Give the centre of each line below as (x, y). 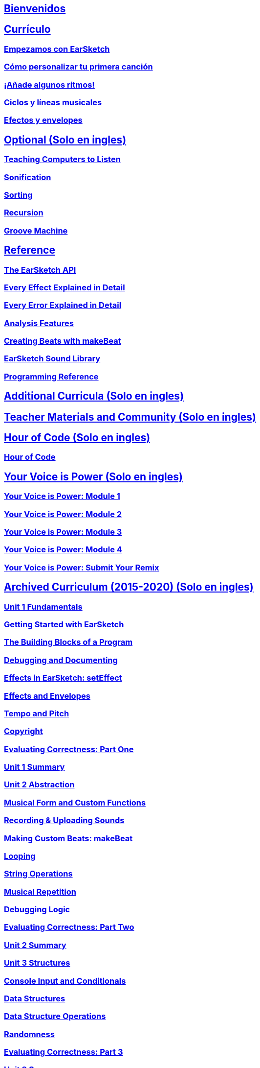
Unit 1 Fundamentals (43, 606)
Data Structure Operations (55, 1016)
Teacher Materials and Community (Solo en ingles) (130, 417)
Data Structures (35, 998)
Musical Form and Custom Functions (75, 802)
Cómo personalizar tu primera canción (78, 67)
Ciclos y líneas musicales (53, 102)
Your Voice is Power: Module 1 (62, 496)
